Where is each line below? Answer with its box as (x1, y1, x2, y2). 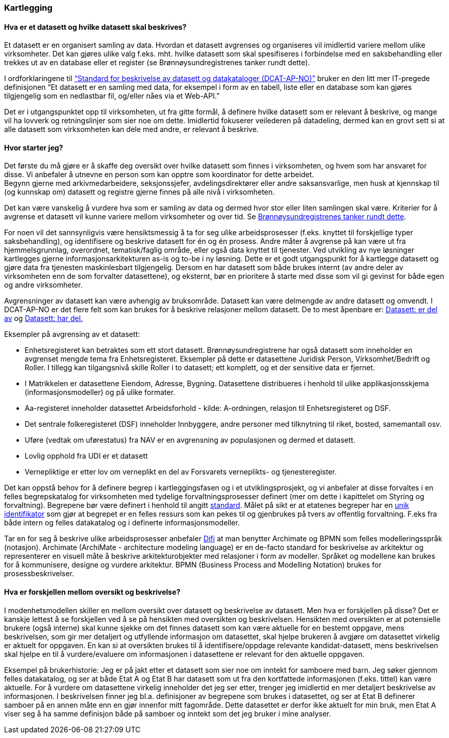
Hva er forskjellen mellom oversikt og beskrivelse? (4, 588, 181, 597)
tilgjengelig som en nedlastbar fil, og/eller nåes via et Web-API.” (4, 91, 220, 101)
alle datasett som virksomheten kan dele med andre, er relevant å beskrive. (4, 125, 259, 134)
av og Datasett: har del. (4, 314, 83, 323)
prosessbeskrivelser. (4, 569, 74, 578)
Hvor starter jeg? (4, 143, 63, 152)
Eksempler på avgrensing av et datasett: (4, 330, 140, 339)
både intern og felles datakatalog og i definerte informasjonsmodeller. (4, 518, 240, 527)
